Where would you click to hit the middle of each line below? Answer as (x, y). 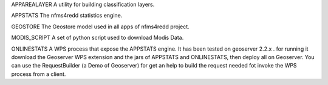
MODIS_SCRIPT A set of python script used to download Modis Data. (97, 38)
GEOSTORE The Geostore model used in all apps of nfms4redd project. (100, 27)
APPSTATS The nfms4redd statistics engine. (67, 16)
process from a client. (39, 74)
